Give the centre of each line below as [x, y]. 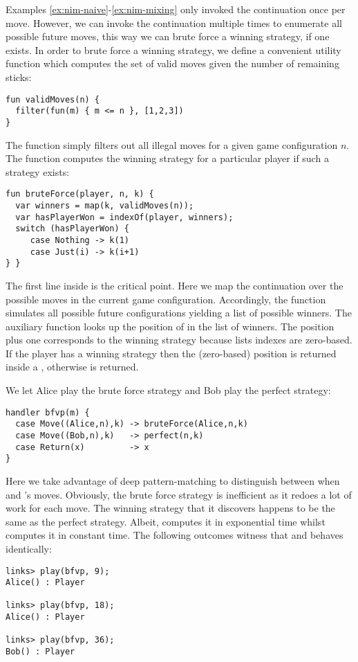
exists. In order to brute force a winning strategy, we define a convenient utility [173, 50]
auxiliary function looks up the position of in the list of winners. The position [170, 326]
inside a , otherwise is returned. [72, 367]
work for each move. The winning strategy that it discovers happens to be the [170, 508]
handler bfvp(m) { [48, 412]
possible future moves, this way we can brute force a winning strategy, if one [168, 36]
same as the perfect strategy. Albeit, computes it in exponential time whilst [166, 521]
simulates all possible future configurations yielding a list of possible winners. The [179, 313]
